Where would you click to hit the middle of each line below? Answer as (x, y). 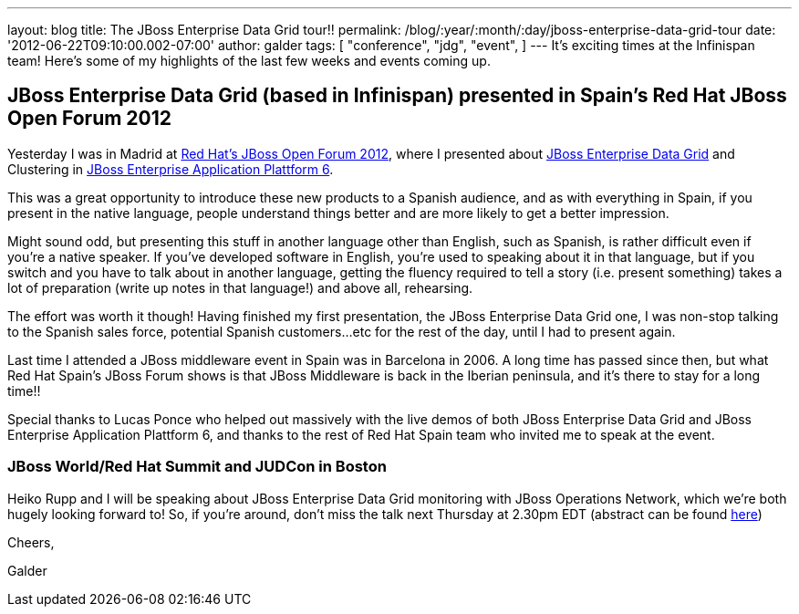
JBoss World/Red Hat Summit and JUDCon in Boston (197, 467)
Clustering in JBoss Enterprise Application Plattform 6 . (171, 169)
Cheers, (31, 542)
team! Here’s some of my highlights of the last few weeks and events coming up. (249, 61)
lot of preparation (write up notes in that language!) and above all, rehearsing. (240, 287)
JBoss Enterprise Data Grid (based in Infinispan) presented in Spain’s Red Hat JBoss (397, 96)
